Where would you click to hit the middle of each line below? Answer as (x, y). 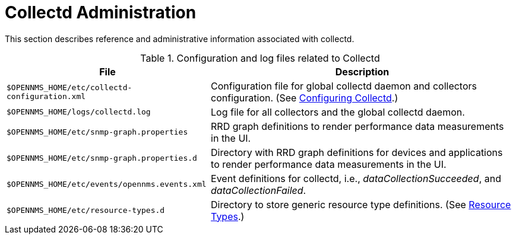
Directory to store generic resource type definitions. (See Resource (361, 204)
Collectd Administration (101, 12)
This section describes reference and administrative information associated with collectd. (180, 39)
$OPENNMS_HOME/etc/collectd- (69, 87)
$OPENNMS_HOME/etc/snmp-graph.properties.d (102, 158)
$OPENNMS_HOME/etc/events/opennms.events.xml (107, 184)
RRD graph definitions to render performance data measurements (357, 126)
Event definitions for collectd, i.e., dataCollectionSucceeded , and (356, 178)
